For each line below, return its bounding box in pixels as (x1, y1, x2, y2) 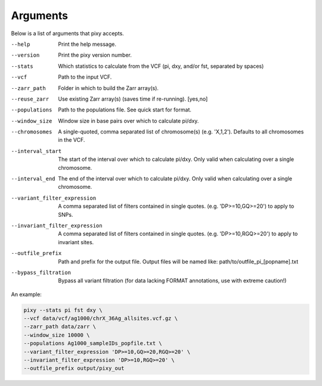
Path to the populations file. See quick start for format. (58, 106, 192, 113)
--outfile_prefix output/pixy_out (23, 365, 125, 372)
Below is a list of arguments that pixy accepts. (11, 30, 125, 37)
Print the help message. (58, 41, 116, 48)
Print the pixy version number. (58, 51, 132, 59)
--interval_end (11, 176, 56, 182)
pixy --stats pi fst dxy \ (23, 307, 103, 313)
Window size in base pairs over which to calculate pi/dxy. (58, 117, 199, 124)
